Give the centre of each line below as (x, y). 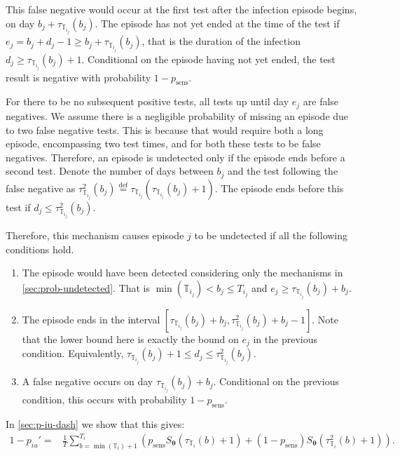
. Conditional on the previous (276, 381)
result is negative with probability (78, 77)
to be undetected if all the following (271, 235)
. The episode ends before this (279, 188)
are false (321, 101)
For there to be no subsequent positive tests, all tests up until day (147, 101)
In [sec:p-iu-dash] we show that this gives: (95, 423)
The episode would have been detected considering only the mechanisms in (182, 273)
